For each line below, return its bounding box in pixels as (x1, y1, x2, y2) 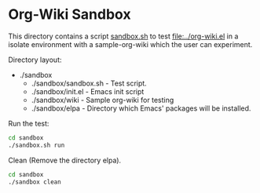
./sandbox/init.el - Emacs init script (31, 86, 145, 96)
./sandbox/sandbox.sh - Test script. (31, 78, 147, 88)
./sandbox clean (8, 178, 61, 186)
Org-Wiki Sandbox (8, 5, 131, 24)
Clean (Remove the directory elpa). (8, 155, 122, 165)
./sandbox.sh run (8, 141, 65, 149)
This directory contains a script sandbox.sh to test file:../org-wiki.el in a (8, 31, 239, 41)
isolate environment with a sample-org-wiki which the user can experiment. (8, 39, 253, 49)
